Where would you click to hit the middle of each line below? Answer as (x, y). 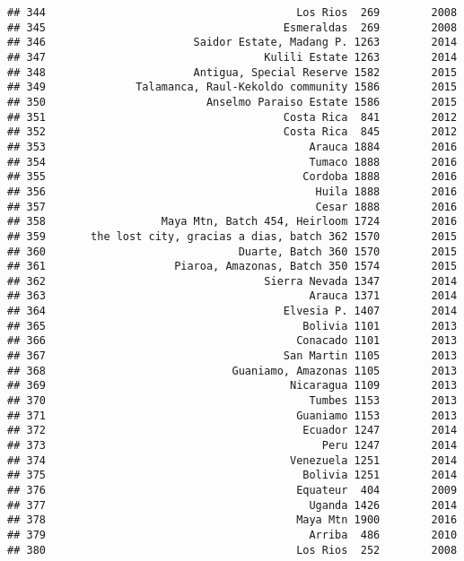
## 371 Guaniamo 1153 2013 (232, 415)
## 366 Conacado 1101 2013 (232, 341)
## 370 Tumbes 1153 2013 (232, 401)
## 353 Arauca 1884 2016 (232, 147)
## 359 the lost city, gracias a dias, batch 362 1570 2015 (232, 236)
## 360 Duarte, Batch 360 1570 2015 (232, 251)
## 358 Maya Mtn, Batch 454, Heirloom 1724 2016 (232, 222)
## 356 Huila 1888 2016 (232, 191)
